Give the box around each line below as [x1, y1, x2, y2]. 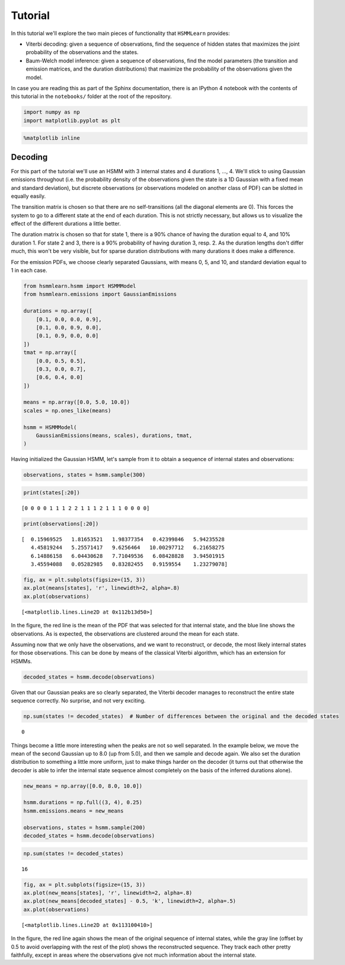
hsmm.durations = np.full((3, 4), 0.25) [23, 799, 142, 806]
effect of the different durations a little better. [11, 220, 121, 227]
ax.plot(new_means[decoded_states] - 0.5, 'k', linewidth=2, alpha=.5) [23, 898, 237, 904]
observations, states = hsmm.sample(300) [23, 472, 146, 478]
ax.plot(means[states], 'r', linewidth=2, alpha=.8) [23, 585, 180, 592]
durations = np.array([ [23, 307, 93, 315]
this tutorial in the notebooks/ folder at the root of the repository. [11, 93, 172, 100]
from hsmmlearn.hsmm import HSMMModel [23, 282, 136, 290]
